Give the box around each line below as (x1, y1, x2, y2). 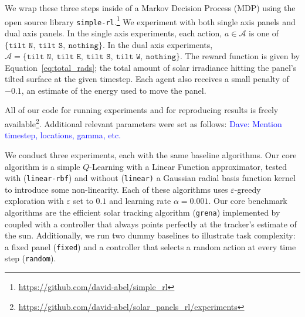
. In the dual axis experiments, (102, 38, 213, 50)
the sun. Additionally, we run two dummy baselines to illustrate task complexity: (5, 229, 296, 241)
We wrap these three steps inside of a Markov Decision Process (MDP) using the (5, 2, 296, 13)
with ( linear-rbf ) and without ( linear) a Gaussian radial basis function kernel (5, 172, 296, 184)
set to (73, 195, 93, 207)
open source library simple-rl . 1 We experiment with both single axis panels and (5, 13, 296, 28)
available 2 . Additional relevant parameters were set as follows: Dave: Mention (5, 116, 282, 129)
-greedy (234, 183, 261, 195)
